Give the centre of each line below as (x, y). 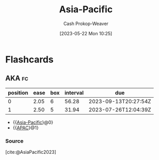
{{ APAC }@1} (26, 128)
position (18, 93)
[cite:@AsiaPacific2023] (31, 152)
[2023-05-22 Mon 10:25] (86, 33)
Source (15, 141)
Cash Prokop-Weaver (86, 24)
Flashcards (29, 59)
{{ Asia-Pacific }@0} (33, 122)
